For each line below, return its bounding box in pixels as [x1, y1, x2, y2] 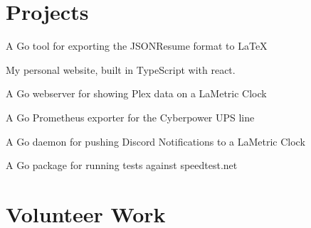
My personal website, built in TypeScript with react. [6, 62, 236, 77]
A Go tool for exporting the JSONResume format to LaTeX [6, 38, 268, 53]
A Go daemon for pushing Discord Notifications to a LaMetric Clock [6, 134, 305, 148]
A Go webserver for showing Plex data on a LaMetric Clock [6, 86, 267, 101]
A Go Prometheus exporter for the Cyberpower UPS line [6, 109, 255, 124]
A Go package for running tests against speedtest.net [6, 158, 238, 173]
